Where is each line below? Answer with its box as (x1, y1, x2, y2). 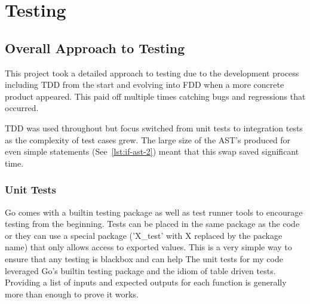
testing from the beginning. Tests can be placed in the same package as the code (5, 217, 300, 230)
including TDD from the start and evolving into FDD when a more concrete (5, 78, 284, 91)
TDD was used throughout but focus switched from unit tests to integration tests (5, 121, 303, 134)
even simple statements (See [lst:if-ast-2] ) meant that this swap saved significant (5, 145, 299, 158)
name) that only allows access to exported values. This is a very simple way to (5, 241, 292, 253)
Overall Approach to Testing (5, 38, 185, 57)
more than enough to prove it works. (5, 287, 139, 300)
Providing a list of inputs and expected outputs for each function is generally (5, 276, 287, 288)
